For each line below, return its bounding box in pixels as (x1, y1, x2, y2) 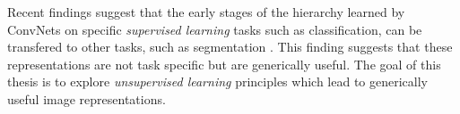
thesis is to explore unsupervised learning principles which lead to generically (7, 72, 428, 91)
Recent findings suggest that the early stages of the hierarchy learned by (7, 3, 405, 20)
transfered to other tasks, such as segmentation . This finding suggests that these (7, 37, 453, 56)
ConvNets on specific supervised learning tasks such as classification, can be (7, 20, 422, 38)
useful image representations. (7, 89, 166, 108)
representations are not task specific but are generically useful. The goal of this (7, 54, 441, 73)
